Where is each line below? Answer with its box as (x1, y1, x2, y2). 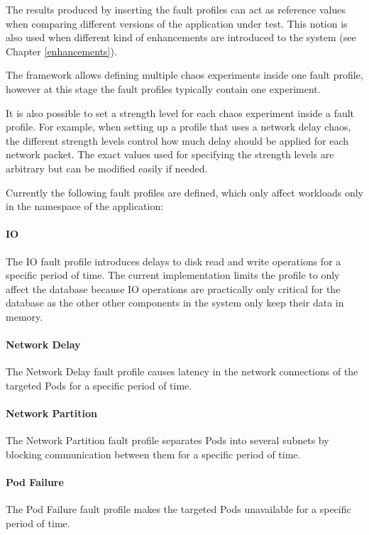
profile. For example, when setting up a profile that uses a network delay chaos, (6, 119, 351, 134)
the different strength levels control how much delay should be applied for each (6, 133, 348, 148)
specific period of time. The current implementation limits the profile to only (6, 267, 340, 282)
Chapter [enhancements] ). (6, 43, 117, 58)
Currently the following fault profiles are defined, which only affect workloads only (6, 184, 363, 199)
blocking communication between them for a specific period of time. (6, 446, 301, 461)
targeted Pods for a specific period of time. (6, 377, 192, 392)
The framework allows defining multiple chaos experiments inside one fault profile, (6, 67, 363, 82)
